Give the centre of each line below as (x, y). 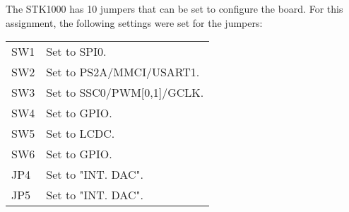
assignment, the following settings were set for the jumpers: (134, 22)
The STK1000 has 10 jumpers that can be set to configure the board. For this (174, 8)
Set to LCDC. (81, 134)
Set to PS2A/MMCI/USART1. (123, 72)
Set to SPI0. (76, 52)
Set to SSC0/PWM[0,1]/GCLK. (125, 93)
